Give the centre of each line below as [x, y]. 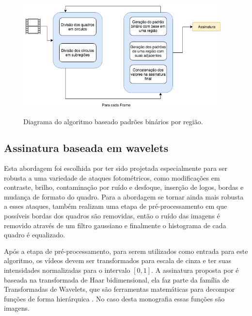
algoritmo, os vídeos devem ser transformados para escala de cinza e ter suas [118, 260]
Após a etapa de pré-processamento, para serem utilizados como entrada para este [126, 251]
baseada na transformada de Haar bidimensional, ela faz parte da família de [117, 279]
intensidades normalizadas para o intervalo [67, 270]
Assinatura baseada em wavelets [86, 148]
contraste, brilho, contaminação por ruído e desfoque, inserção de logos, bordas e [124, 187]
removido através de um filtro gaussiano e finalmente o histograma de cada [115, 225]
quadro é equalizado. [35, 235]
